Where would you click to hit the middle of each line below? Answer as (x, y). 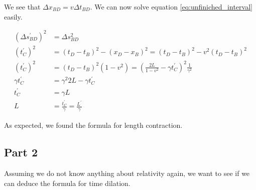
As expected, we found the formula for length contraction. (93, 125)
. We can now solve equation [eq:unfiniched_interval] (171, 7)
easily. (13, 16)
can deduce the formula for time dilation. (67, 183)
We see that (22, 7)
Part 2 (21, 152)
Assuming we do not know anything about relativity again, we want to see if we (127, 173)
